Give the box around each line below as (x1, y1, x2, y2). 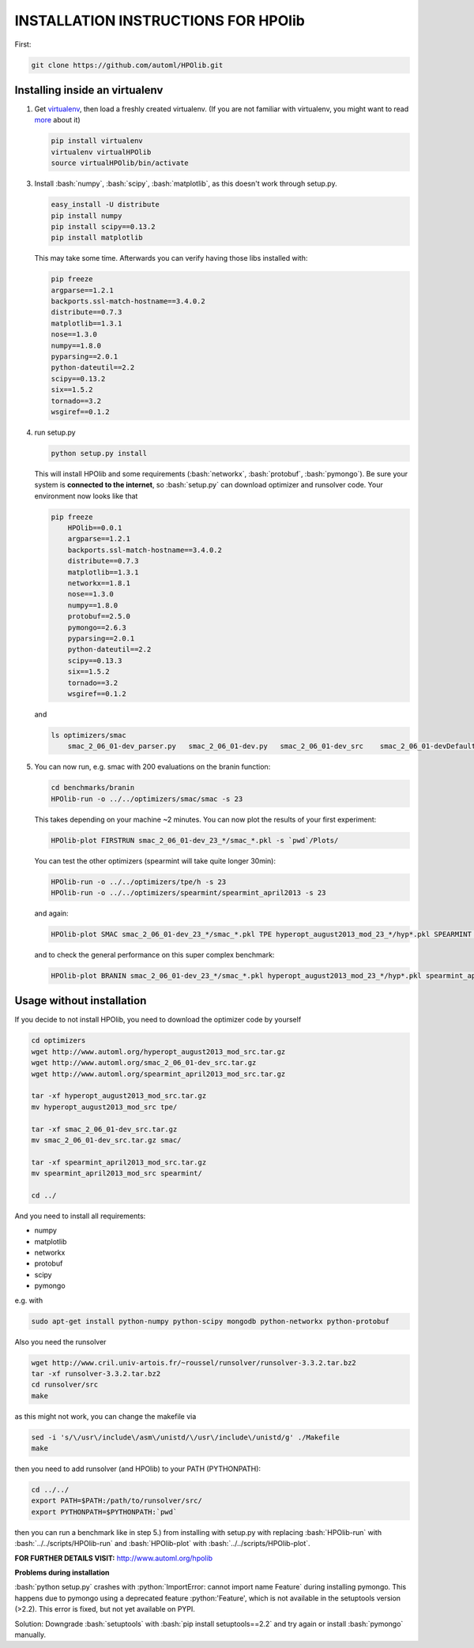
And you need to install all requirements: (14, 1211, 146, 1221)
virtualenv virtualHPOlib (51, 147, 152, 156)
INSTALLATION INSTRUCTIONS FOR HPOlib (14, 12, 306, 29)
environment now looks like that (34, 491, 138, 501)
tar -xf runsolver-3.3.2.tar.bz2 (31, 1369, 161, 1378)
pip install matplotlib (51, 233, 144, 243)
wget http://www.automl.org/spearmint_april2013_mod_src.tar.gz (31, 1069, 286, 1078)
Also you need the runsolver (14, 1337, 107, 1346)
